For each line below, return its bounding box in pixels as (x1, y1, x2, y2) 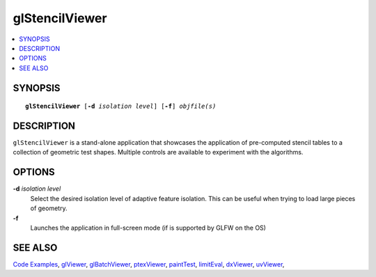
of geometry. (30, 204, 68, 212)
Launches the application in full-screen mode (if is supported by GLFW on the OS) (30, 223, 266, 232)
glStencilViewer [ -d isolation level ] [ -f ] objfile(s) (25, 102, 217, 111)
